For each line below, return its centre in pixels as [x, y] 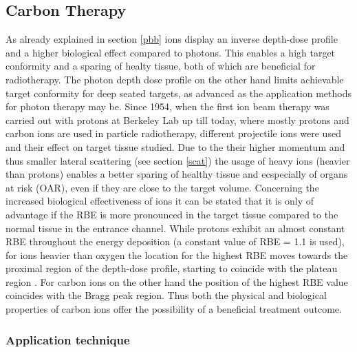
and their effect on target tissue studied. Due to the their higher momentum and [175, 146]
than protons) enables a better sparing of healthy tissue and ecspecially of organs [177, 174]
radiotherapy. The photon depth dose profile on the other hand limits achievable [175, 79]
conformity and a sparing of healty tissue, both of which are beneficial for [161, 66]
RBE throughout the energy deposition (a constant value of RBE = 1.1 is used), [175, 241]
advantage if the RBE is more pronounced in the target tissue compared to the [172, 214]
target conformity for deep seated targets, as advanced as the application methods [178, 93]
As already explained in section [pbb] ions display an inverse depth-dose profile [172, 39]
